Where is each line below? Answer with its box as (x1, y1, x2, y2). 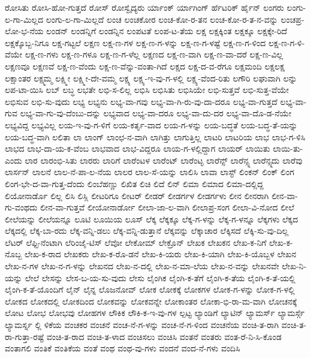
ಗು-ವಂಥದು (5, 201, 38, 213)
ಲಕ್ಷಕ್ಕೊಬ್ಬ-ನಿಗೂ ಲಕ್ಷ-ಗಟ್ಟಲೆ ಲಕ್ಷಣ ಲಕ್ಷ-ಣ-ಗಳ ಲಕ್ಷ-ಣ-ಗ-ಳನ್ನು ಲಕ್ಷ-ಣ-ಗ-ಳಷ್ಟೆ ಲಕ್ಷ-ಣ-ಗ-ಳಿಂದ (5, 36, 266, 49)
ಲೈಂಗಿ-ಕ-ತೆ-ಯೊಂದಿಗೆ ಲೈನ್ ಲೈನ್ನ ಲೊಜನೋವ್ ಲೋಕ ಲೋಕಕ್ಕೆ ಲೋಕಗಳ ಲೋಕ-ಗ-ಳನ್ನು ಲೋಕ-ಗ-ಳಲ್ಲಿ (5, 283, 295, 296)
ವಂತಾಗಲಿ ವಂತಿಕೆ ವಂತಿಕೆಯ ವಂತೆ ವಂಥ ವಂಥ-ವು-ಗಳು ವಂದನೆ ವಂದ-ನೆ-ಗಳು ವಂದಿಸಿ (5, 342, 240, 354)
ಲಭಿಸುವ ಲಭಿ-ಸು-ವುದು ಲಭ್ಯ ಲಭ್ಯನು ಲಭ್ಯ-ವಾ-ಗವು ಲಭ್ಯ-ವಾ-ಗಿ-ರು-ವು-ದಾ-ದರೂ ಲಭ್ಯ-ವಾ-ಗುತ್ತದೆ (5, 95, 277, 107)
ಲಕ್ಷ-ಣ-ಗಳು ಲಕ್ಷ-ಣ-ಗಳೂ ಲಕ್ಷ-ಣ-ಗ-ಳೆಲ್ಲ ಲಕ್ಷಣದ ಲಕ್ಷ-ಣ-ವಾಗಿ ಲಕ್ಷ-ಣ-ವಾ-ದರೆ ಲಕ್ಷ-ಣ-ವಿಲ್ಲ (25, 48, 283, 61)
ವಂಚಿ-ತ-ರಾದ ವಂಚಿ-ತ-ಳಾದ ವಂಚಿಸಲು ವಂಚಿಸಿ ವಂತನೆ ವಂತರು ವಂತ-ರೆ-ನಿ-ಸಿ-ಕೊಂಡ (46, 330, 282, 342)
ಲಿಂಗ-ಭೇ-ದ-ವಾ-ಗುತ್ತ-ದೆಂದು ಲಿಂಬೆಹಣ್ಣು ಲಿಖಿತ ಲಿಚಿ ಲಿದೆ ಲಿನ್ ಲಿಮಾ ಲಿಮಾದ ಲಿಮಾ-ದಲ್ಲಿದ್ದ (5, 177, 264, 189)
